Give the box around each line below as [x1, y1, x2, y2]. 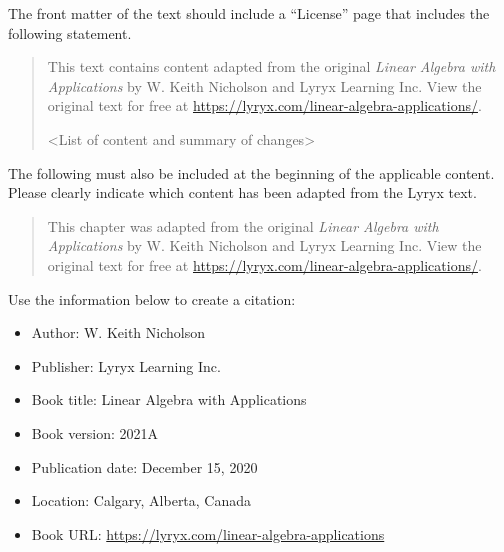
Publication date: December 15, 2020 [31, 456, 258, 477]
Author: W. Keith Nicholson [31, 322, 205, 343]
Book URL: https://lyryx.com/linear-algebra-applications [31, 523, 385, 544]
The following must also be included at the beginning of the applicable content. [8, 162, 495, 183]
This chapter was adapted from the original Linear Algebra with [47, 215, 439, 236]
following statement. [8, 22, 132, 43]
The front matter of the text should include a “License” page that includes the [8, 3, 490, 23]
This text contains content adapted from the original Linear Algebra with [47, 56, 496, 77]
